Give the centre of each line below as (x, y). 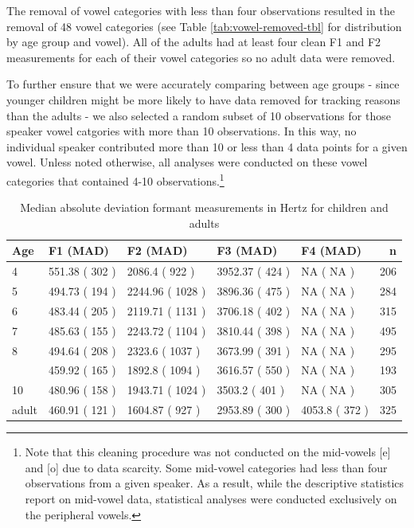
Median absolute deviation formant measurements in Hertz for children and (204, 207)
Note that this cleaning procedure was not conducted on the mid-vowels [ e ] (208, 452)
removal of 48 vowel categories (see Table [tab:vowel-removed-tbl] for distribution (204, 26)
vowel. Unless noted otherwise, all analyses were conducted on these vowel (187, 162)
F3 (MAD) (247, 250)
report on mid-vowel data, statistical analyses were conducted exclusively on (211, 499)
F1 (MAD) (78, 250)
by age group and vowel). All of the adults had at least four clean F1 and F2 (194, 42)
